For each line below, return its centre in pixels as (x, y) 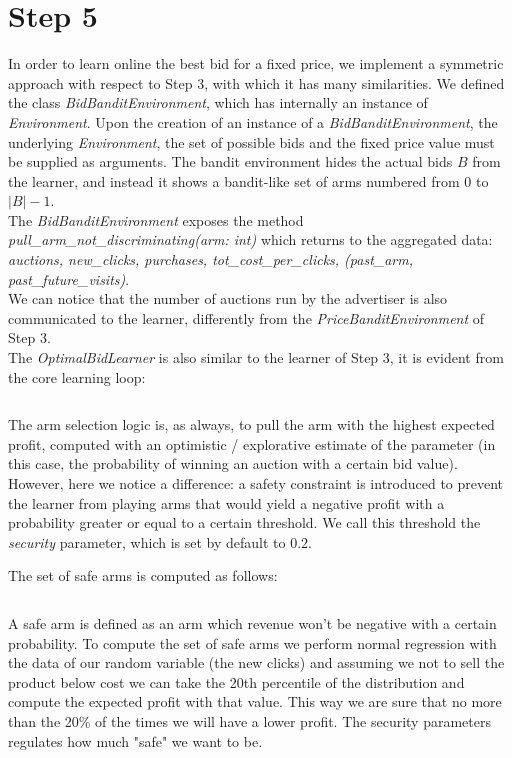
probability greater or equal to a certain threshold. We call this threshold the (244, 522)
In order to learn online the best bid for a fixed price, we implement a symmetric (256, 63)
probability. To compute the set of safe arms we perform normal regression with (252, 642)
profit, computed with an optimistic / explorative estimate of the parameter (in (252, 443)
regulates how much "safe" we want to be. (135, 740)
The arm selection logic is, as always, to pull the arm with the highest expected (251, 424)
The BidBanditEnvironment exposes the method (156, 219)
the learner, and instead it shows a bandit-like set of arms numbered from (234, 180)
